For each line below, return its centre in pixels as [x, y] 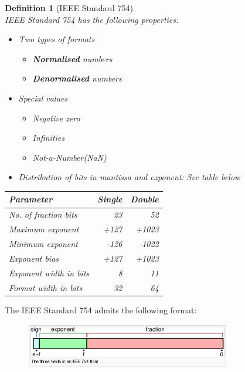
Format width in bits [46, 287]
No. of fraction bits [43, 214]
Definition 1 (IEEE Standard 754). [70, 8]
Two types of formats [57, 39]
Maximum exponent [44, 229]
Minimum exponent [43, 243]
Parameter [31, 199]
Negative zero [56, 118]
